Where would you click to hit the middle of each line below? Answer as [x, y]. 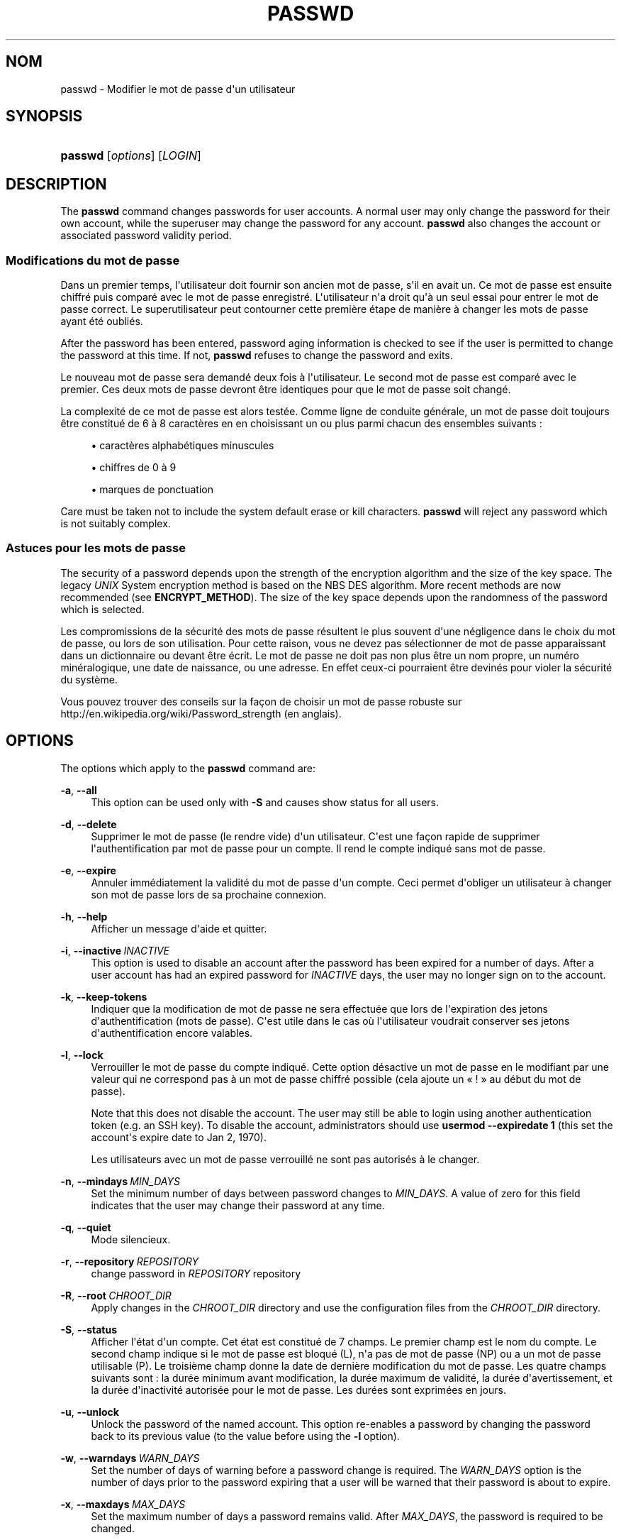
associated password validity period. [146, 236]
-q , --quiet [86, 1227]
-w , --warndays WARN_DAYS [130, 1458]
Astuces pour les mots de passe [96, 548]
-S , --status [89, 1329]
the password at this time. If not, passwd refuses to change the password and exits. [257, 356]
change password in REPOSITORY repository [196, 1273]
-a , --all [79, 790]
